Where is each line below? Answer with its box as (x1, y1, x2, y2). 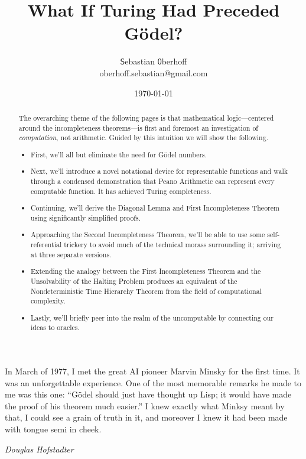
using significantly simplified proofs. (31, 212, 141, 222)
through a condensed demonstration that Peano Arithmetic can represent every (31, 176, 275, 186)
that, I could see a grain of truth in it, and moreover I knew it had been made (5, 411, 288, 424)
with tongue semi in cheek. (5, 423, 102, 435)
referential (31, 240, 62, 250)
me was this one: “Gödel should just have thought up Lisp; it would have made (5, 388, 292, 400)
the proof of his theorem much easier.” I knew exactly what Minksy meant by (5, 399, 285, 412)
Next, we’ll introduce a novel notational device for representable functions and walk (31, 166, 288, 176)
